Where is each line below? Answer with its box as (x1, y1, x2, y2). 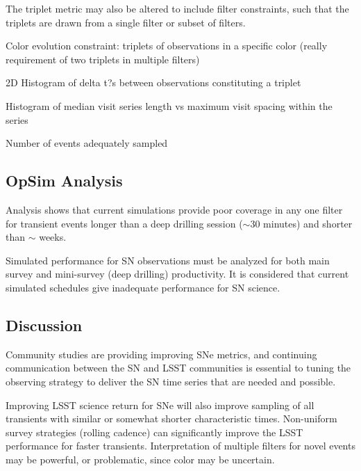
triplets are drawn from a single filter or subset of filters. (6, 15, 246, 29)
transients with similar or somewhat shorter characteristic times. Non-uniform (6, 411, 337, 426)
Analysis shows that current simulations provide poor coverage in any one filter (6, 202, 343, 216)
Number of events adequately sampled (6, 136, 168, 150)
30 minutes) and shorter (250, 216, 353, 230)
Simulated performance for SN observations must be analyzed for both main (6, 253, 330, 267)
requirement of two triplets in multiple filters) (6, 51, 200, 66)
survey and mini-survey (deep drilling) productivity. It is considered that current (6, 266, 349, 281)
